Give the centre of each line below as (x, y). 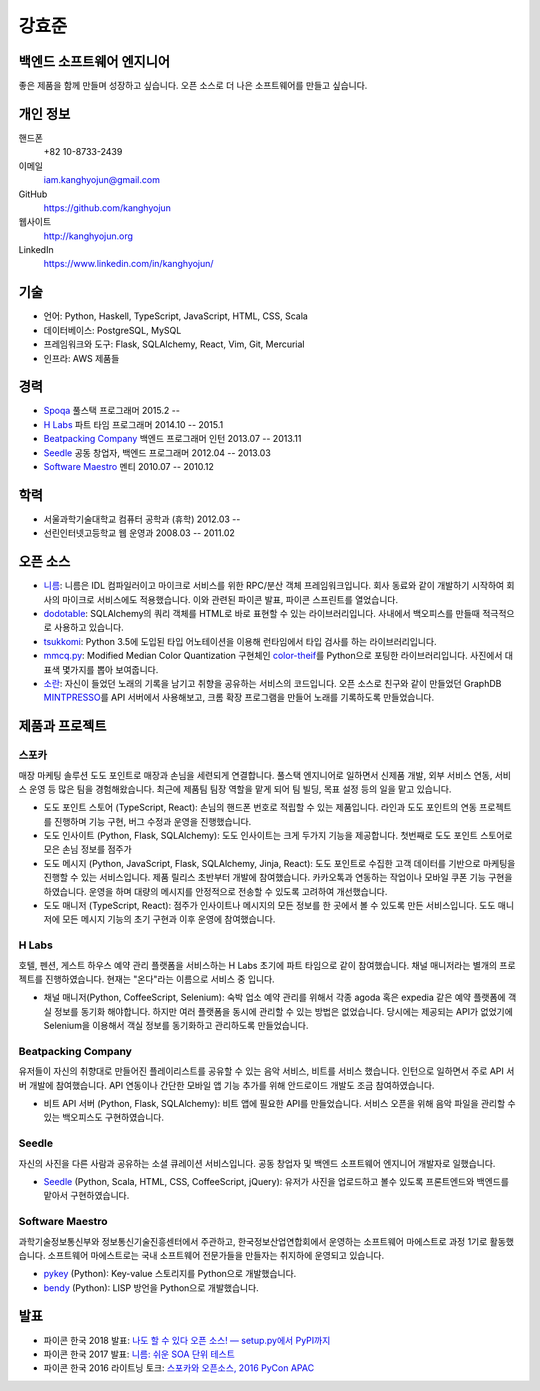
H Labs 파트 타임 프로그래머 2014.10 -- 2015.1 (133, 424)
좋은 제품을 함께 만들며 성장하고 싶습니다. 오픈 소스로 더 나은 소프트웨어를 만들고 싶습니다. (193, 86)
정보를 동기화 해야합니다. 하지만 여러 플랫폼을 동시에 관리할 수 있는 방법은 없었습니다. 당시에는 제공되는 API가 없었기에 (283, 1011)
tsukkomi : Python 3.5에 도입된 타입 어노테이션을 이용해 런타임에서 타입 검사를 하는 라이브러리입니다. (240, 641)
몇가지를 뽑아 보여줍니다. (110, 669)
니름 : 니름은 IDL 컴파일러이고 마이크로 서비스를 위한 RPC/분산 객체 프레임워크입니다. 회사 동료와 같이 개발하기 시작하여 (274, 586)
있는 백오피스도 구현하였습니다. (104, 1117)
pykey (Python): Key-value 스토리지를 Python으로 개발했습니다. (170, 1274)
